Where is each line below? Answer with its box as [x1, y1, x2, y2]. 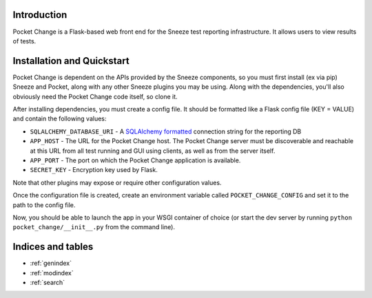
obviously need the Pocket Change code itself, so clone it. [12, 92, 178, 100]
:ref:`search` [30, 278, 65, 286]
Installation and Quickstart [12, 55, 130, 67]
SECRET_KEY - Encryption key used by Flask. [30, 166, 158, 174]
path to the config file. [12, 200, 76, 209]
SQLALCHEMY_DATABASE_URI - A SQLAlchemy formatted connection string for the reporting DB [30, 127, 302, 136]
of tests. [12, 36, 37, 45]
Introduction [12, 9, 68, 21]
